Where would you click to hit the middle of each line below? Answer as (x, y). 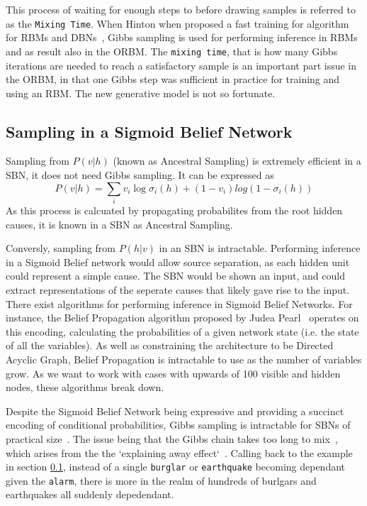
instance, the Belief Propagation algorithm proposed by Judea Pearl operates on (182, 318)
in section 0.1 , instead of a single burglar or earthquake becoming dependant (176, 467)
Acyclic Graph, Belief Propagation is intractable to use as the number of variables (184, 359)
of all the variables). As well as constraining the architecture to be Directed (170, 345)
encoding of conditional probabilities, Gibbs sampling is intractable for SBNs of (178, 425)
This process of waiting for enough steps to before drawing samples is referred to (181, 9)
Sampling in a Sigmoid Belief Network (149, 131)
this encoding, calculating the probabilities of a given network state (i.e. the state (182, 331)
